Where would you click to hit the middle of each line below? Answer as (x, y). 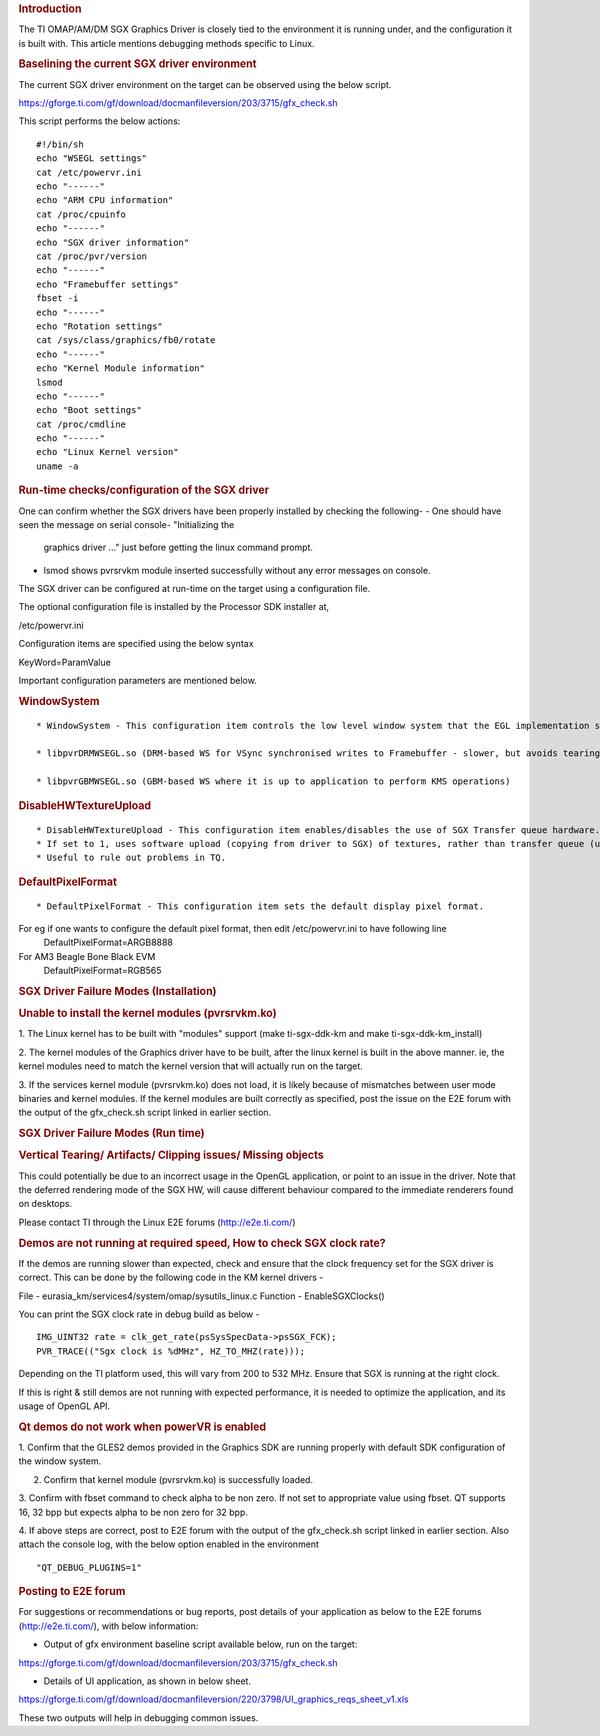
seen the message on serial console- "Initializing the (126, 524)
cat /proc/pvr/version (92, 256)
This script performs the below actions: (99, 121)
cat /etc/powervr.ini (89, 172)
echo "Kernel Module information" (120, 368)
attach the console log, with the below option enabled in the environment (169, 1544)
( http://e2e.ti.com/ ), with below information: (108, 1626)
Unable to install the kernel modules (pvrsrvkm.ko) (147, 1013)
